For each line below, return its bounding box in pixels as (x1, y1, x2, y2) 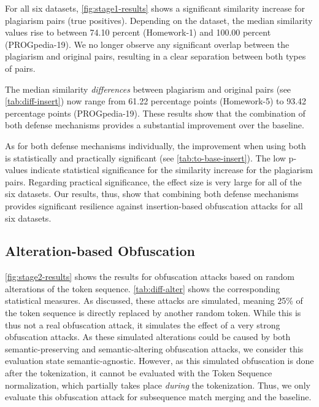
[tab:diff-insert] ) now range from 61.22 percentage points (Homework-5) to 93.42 (5, 95, 307, 107)
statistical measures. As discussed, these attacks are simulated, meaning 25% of (5, 294, 303, 307)
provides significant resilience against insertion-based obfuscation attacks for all (5, 199, 303, 212)
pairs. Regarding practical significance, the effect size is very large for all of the (5, 175, 302, 188)
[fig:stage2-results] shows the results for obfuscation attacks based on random (5, 270, 294, 283)
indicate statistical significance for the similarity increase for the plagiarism (30, 163, 313, 176)
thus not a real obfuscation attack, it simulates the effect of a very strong (5, 318, 280, 331)
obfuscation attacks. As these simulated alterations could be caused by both (5, 330, 291, 343)
